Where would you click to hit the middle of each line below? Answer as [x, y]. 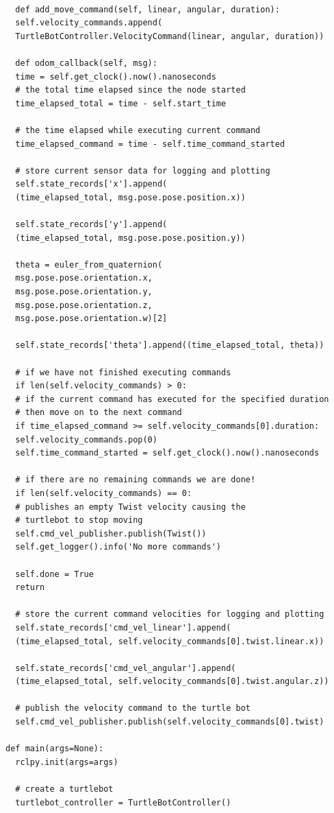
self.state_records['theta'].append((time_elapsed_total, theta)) [170, 345]
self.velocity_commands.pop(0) [86, 439]
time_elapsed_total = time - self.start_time [121, 103]
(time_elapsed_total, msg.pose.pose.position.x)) [130, 197]
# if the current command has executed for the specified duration [172, 399]
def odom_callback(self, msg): [86, 63]
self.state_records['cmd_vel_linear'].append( [123, 627]
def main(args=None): [55, 749]
